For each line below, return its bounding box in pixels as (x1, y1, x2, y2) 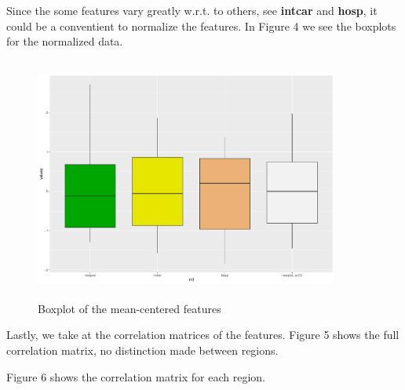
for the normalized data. (6, 33, 123, 49)
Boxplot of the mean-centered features (38, 300, 221, 316)
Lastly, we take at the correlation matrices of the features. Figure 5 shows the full (6, 326, 400, 343)
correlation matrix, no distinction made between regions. (6, 341, 279, 358)
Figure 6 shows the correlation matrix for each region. (6, 368, 265, 385)
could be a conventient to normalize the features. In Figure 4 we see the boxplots (6, 17, 396, 34)
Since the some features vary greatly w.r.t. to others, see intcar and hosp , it (6, 2, 378, 18)
